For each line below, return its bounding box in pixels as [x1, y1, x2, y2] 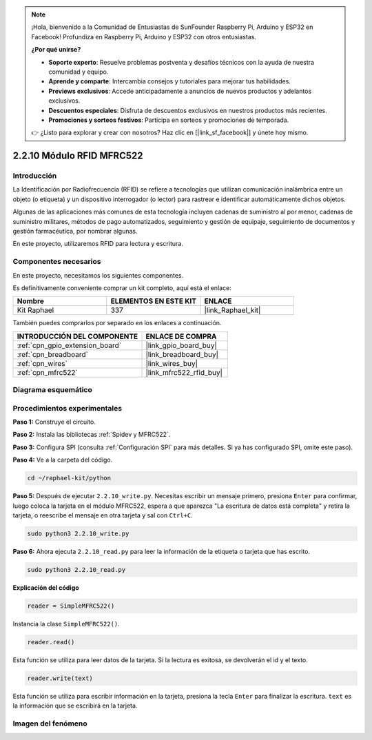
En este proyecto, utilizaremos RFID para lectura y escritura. [12, 240, 184, 248]
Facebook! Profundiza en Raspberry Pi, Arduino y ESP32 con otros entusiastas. [31, 32, 256, 41]
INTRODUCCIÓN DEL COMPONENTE [17, 331, 138, 341]
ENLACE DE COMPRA [145, 331, 217, 341]
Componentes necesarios [12, 257, 101, 267]
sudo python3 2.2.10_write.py [27, 529, 130, 537]
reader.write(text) [27, 674, 93, 682]
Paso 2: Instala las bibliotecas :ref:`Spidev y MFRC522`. [12, 431, 171, 439]
